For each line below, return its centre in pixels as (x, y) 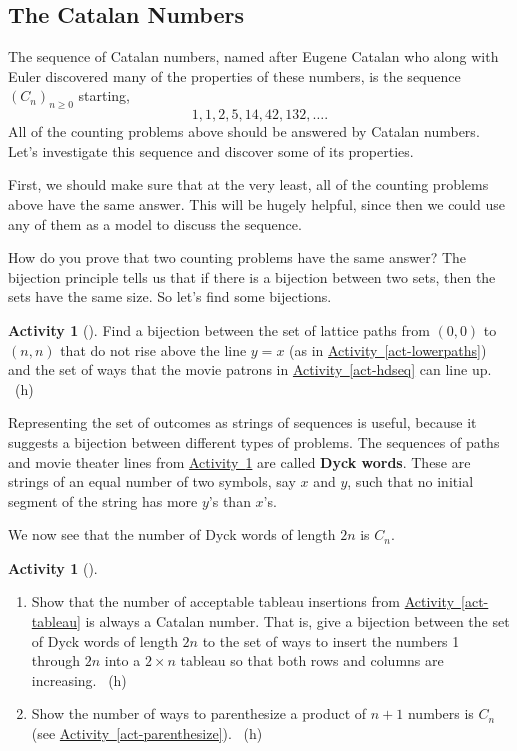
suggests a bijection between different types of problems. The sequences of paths (254, 441)
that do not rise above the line (153, 349)
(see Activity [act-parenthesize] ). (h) (147, 733)
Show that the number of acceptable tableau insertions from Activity (243, 601)
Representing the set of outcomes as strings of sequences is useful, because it (242, 422)
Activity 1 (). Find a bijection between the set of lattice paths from (219, 329)
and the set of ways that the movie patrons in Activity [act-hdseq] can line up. (250, 369)
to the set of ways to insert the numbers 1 (331, 640)
